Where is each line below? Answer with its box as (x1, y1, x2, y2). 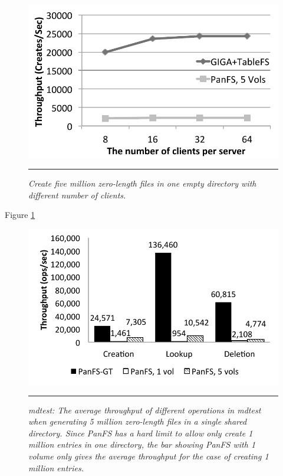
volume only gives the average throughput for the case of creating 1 (28, 450, 269, 462)
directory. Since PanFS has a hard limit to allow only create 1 (28, 426, 253, 439)
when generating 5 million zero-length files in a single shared (28, 415, 247, 428)
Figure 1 (5, 208, 35, 221)
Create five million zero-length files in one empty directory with (28, 177, 256, 189)
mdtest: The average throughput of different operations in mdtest (28, 403, 261, 416)
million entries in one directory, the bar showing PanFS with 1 (28, 438, 256, 451)
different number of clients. (28, 188, 126, 201)
